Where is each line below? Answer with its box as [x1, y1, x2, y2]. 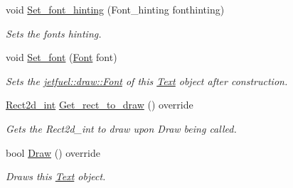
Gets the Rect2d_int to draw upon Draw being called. [6, 121, 237, 136]
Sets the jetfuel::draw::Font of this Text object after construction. [6, 73, 288, 88]
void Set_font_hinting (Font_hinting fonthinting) [6, 2, 225, 16]
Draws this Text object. [6, 169, 106, 184]
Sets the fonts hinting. [6, 26, 102, 40]
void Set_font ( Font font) [6, 50, 117, 65]
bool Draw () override [6, 145, 100, 160]
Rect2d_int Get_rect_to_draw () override [6, 97, 193, 112]
